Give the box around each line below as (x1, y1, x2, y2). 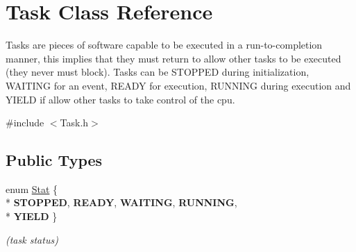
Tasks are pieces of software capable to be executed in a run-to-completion (6, 37, 323, 52)
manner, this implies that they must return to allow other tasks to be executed (6, 51, 341, 65)
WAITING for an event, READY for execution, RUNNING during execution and (6, 78, 351, 92)
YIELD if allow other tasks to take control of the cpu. (6, 92, 235, 106)
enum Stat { (6, 181, 58, 196)
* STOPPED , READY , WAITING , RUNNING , (6, 195, 237, 210)
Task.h (60, 115, 89, 130)
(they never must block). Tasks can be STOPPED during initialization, (6, 65, 310, 79)
